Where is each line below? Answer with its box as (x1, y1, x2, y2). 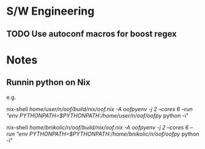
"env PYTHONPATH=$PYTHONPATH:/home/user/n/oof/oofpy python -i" (6, 112, 189, 119)
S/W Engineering (6, 4, 95, 18)
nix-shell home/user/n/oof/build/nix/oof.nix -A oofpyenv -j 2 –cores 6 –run (6, 105, 193, 112)
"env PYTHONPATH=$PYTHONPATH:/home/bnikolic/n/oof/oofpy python (16, 130, 199, 137)
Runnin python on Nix (6, 78, 91, 88)
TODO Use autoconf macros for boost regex (6, 29, 177, 39)
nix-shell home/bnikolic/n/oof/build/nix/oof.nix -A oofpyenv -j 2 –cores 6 (6, 123, 189, 131)
